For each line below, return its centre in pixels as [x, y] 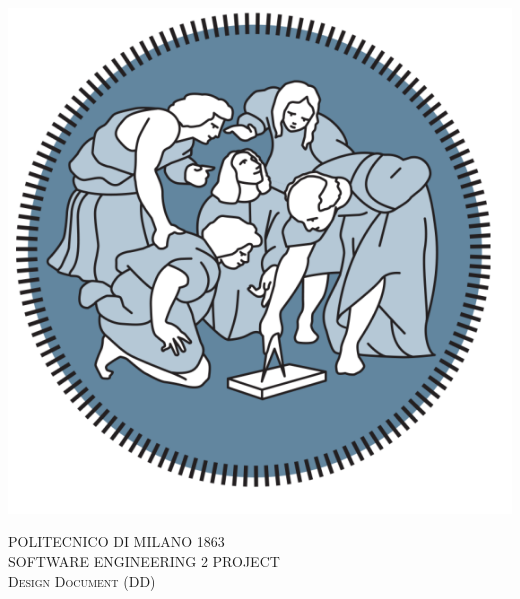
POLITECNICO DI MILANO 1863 [116, 541]
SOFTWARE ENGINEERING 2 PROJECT [144, 560]
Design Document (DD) [82, 580]
